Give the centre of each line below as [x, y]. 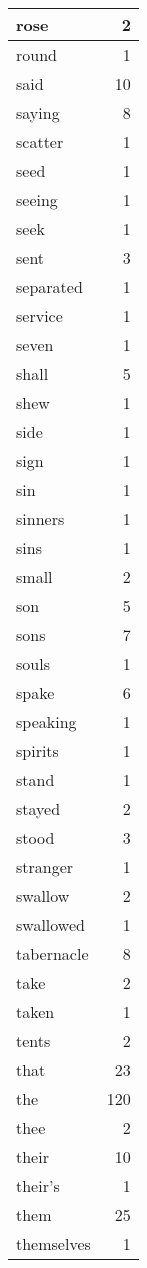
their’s [38, 1185]
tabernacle [52, 953]
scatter [40, 141]
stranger [45, 866]
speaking [46, 721]
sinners [40, 518]
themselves [53, 1243]
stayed [38, 808]
